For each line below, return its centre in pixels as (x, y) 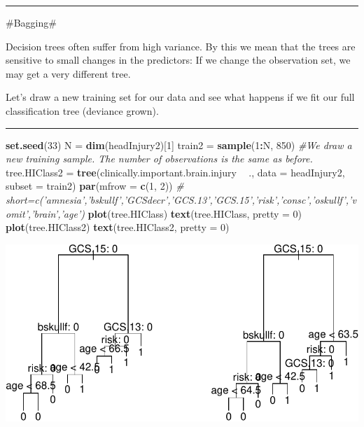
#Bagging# (31, 22)
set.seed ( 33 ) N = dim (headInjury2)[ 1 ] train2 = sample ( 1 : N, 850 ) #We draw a (179, 145)
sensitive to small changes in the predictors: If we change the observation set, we (178, 60)
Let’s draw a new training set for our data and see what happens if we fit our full (180, 97)
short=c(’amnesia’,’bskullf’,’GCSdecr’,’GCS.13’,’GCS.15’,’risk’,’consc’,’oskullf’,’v (181, 199)
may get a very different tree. (68, 73)
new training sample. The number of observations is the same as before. (159, 159)
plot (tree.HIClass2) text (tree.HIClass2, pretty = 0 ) (118, 227)
